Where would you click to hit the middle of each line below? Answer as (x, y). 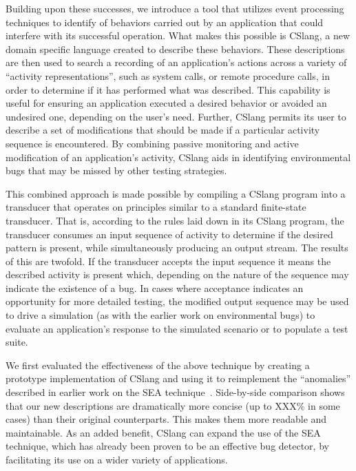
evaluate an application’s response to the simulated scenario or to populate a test (177, 328)
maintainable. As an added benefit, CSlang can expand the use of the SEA (163, 432)
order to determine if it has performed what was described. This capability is (168, 89)
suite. (17, 342)
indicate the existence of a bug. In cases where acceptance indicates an (155, 287)
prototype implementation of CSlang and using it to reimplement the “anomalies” (178, 378)
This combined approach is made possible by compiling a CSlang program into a (176, 193)
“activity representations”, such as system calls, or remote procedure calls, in (168, 75)
